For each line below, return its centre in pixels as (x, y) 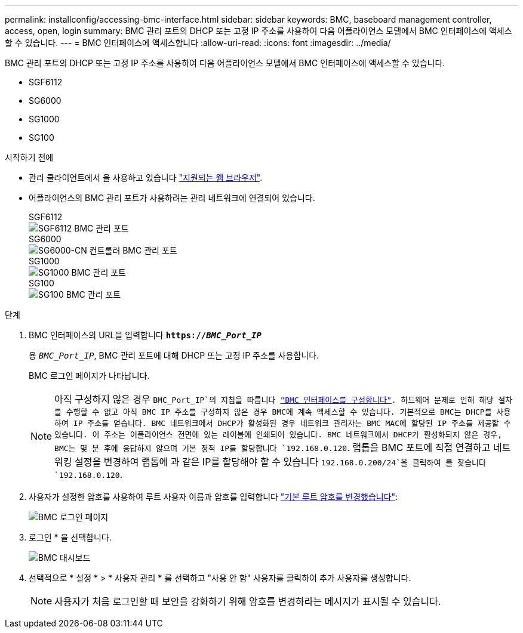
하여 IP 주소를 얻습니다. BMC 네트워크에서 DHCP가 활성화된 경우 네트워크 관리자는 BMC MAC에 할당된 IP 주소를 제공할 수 (283, 423)
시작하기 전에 (29, 157)
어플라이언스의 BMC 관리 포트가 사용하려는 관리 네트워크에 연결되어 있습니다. (172, 198)
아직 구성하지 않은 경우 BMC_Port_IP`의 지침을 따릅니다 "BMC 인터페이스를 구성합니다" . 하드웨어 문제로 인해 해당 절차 (284, 399)
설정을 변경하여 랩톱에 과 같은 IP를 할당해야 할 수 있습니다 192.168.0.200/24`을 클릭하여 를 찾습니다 (280, 462)
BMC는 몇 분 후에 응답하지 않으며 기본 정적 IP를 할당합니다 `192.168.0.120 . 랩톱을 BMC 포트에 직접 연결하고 (273, 447)
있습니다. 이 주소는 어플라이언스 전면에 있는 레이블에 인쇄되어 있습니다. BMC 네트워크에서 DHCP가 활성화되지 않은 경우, (279, 435)
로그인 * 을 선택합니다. (70, 537)
